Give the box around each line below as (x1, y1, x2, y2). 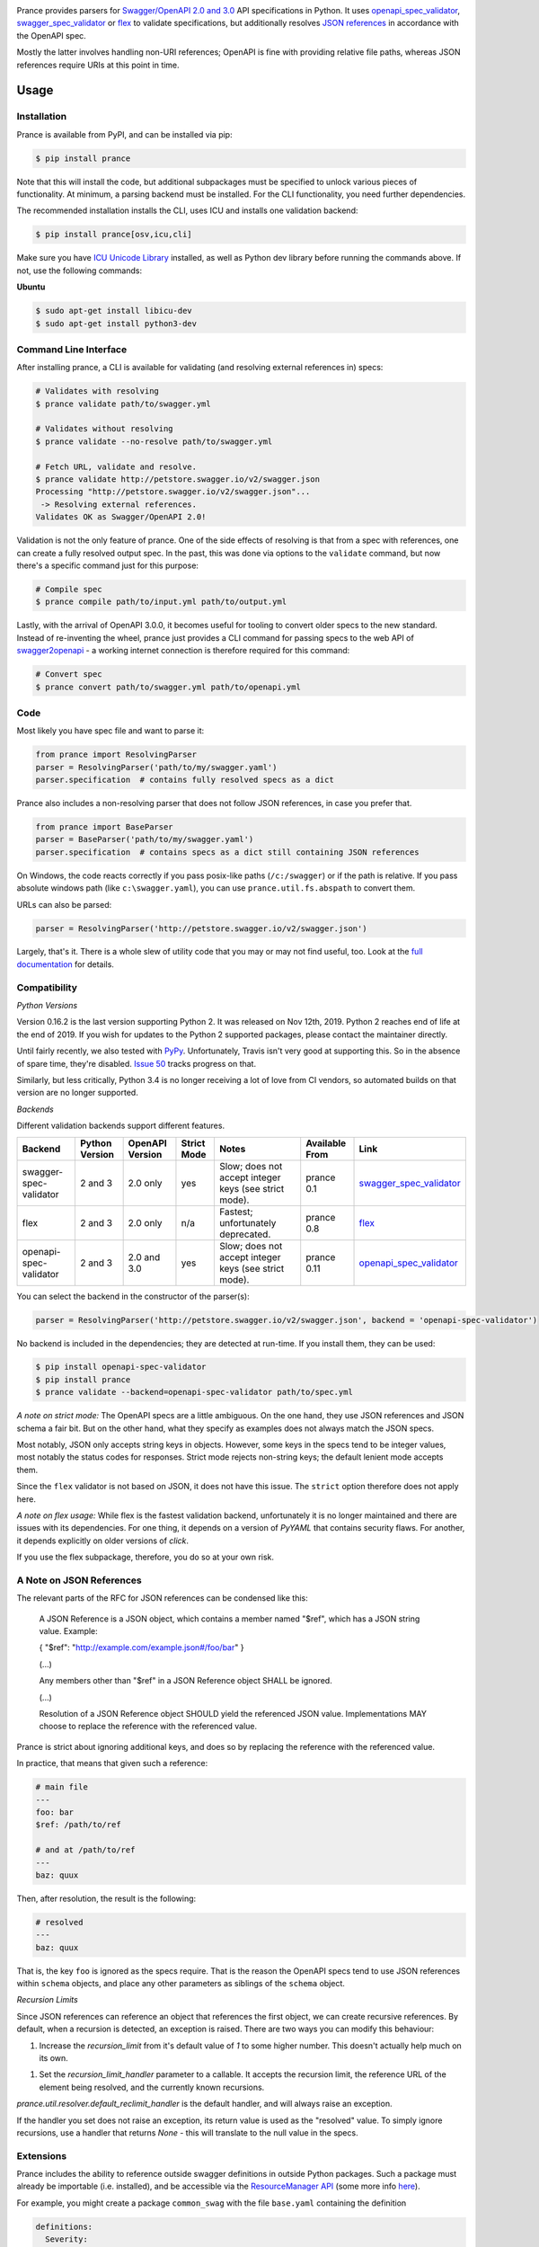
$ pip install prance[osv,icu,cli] (35, 229, 192, 240)
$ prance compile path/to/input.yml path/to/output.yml (35, 597, 287, 607)
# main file (35, 1782, 89, 1792)
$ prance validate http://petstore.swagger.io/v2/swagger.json (35, 475, 321, 484)
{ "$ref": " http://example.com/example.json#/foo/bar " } (39, 1642, 244, 1653)
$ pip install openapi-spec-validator (35, 1362, 207, 1372)
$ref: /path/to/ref (35, 1820, 121, 1830)
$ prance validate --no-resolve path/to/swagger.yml (35, 436, 273, 447)
